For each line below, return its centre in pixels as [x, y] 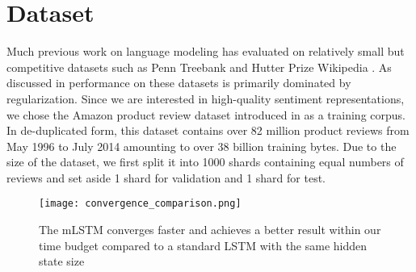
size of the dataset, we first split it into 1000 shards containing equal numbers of [205, 162]
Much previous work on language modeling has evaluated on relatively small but [206, 51]
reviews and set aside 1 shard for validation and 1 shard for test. [166, 177]
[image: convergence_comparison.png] [140, 204]
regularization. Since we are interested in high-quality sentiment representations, [206, 98]
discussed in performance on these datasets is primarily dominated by [179, 83]
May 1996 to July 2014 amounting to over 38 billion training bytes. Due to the [202, 146]
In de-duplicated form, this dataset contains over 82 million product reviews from [208, 130]
